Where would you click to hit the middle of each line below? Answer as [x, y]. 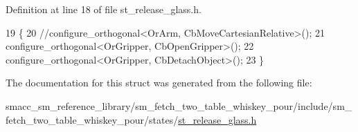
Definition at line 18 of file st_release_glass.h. [104, 9]
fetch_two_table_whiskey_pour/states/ [92, 119]
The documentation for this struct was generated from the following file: [159, 83]
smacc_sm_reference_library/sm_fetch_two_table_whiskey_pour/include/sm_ [179, 105]
